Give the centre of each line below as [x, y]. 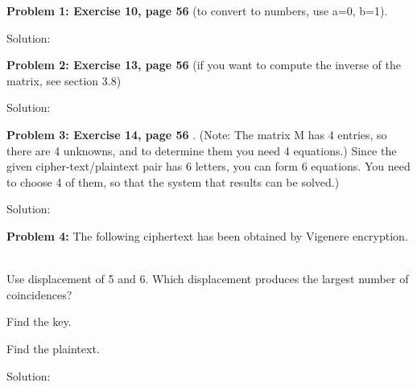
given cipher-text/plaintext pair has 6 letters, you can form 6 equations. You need [208, 166]
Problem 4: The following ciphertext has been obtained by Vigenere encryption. [207, 235]
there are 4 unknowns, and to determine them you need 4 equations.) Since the [202, 150]
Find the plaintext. [53, 348]
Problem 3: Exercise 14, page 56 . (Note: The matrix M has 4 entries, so [197, 134]
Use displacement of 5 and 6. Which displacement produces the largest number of [208, 279]
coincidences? [39, 294]
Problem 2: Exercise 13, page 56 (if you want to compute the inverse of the [204, 65]
